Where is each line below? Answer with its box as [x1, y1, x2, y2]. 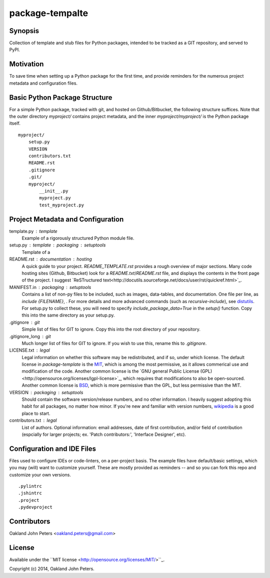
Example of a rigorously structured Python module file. [21, 235, 134, 241]
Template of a [21, 249, 50, 255]
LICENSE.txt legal [9, 347, 50, 353]
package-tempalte [9, 8, 88, 19]
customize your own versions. [9, 471, 71, 478]
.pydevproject [18, 504, 52, 510]
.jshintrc [18, 490, 42, 496]
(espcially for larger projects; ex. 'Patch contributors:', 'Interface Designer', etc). [21, 431, 186, 437]
